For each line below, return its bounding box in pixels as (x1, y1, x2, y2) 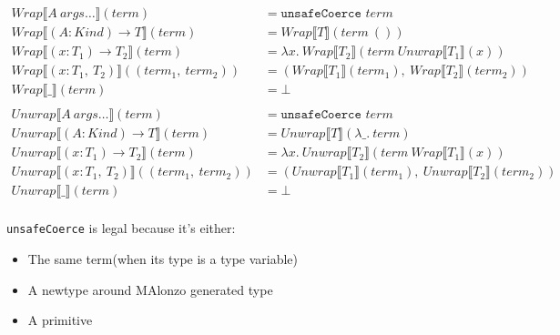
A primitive (27, 310, 93, 330)
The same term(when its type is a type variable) (27, 249, 299, 269)
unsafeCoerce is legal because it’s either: (6, 218, 236, 238)
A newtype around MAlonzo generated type (27, 279, 273, 299)
